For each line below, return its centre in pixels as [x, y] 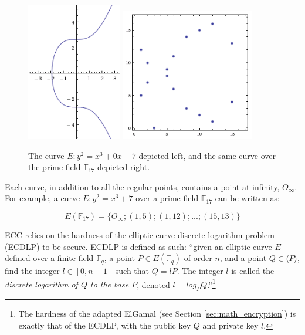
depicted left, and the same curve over [207, 155]
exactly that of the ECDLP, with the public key [105, 325]
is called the [253, 271]
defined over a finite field [49, 258]
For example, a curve [43, 198]
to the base [109, 284]
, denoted [153, 284]
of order [198, 258]
